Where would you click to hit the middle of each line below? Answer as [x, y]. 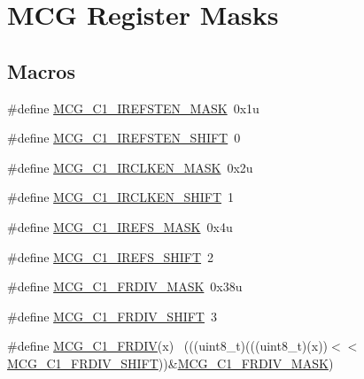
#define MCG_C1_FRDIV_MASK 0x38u [125, 286]
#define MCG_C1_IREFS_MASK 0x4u [120, 226]
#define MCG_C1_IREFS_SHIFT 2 [111, 256]
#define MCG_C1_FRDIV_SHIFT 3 [112, 316]
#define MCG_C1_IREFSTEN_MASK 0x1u [133, 108]
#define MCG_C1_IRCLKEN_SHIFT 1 [120, 197]
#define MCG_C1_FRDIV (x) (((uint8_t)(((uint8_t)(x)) [168, 346]
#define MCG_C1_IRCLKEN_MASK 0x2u [130, 167]
